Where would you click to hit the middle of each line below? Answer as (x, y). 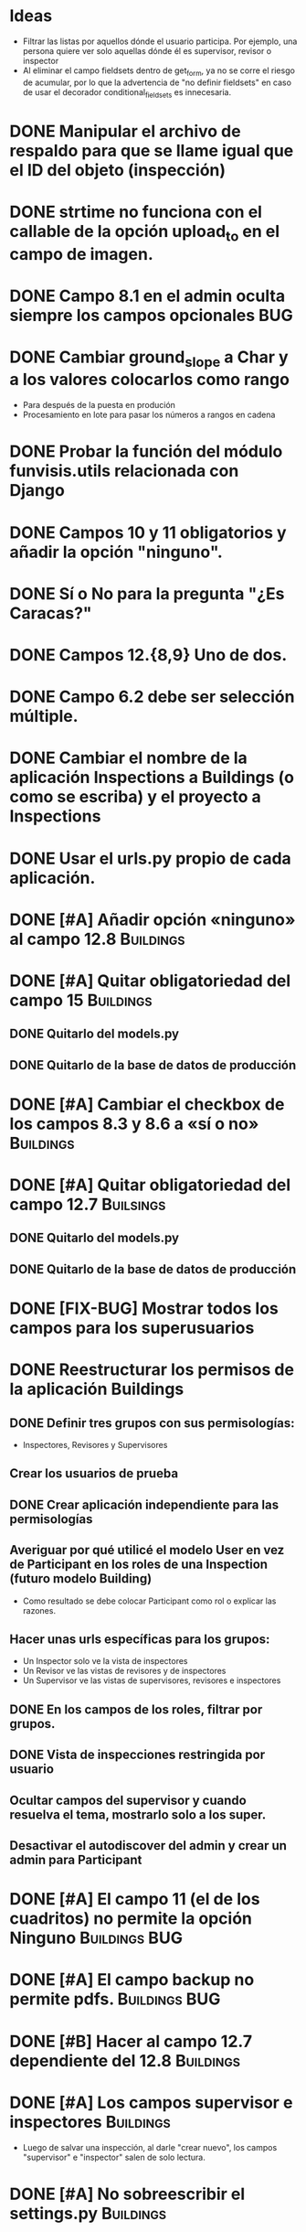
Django (37, 491)
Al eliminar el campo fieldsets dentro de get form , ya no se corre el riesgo (158, 71)
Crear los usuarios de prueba (94, 1474)
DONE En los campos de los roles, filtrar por (136, 1709)
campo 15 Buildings (81, 1000)
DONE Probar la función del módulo (146, 451)
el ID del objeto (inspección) (118, 170)
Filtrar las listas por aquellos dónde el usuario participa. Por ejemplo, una (160, 41)
